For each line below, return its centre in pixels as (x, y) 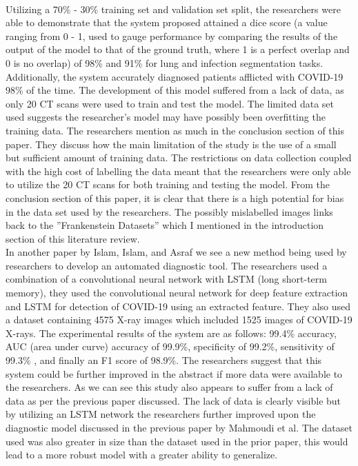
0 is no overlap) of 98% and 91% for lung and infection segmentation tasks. (165, 62)
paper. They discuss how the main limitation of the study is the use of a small (171, 144)
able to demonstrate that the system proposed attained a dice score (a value (167, 22)
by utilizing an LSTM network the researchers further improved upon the (161, 414)
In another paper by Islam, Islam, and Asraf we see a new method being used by (176, 252)
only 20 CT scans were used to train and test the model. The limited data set (170, 103)
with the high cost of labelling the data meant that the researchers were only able (178, 171)
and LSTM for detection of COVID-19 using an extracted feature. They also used (178, 306)
